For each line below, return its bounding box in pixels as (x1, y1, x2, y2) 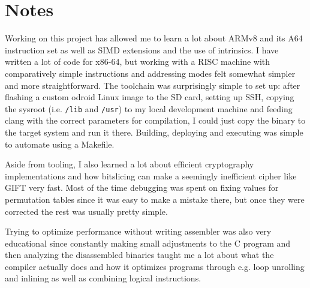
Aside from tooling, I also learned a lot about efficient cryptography (5, 158, 254, 170)
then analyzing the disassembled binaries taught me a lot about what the (5, 248, 274, 261)
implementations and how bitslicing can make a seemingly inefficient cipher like (5, 169, 297, 182)
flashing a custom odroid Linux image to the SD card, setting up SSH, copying (5, 91, 294, 103)
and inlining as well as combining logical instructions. (5, 272, 201, 284)
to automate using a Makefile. (5, 137, 115, 150)
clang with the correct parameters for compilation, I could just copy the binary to (5, 114, 306, 127)
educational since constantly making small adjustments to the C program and (5, 236, 291, 249)
